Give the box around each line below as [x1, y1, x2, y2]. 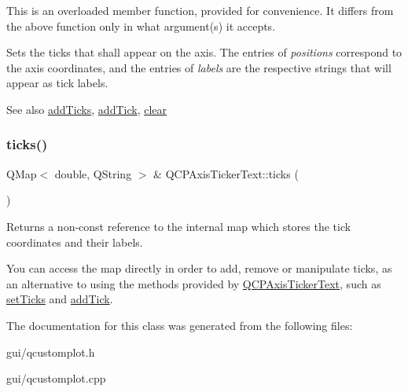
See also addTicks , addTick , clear [6, 101, 167, 117]
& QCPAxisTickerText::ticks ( [153, 165, 299, 181]
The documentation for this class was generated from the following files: [6, 317, 353, 333]
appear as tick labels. [6, 75, 108, 91]
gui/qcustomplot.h [6, 343, 95, 360]
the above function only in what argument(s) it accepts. [6, 17, 276, 34]
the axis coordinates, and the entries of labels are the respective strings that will [6, 59, 391, 75]
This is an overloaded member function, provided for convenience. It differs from [6, 2, 394, 18]
